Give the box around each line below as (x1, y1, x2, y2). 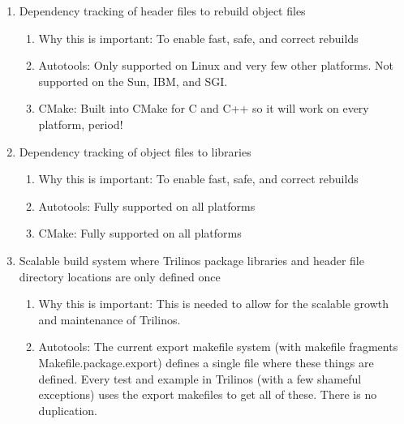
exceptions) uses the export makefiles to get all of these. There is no (38, 386, 377, 403)
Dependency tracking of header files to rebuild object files (19, 2, 306, 19)
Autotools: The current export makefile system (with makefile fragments (38, 338, 398, 355)
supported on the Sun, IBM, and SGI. (38, 72, 228, 89)
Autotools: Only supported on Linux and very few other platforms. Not (38, 57, 393, 74)
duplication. (38, 401, 97, 418)
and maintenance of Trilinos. (38, 311, 181, 328)
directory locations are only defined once (19, 268, 221, 285)
